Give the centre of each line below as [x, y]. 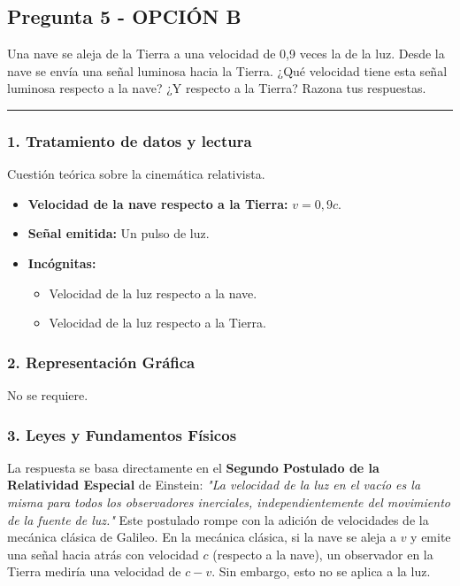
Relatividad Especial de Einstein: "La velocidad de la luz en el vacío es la [214, 485]
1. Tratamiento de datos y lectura [130, 140]
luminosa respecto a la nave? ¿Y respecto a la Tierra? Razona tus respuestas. [217, 88]
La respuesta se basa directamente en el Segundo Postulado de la [193, 467]
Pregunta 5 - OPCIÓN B [124, 16]
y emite [431, 537]
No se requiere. [48, 394]
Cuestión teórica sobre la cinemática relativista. [136, 174]
